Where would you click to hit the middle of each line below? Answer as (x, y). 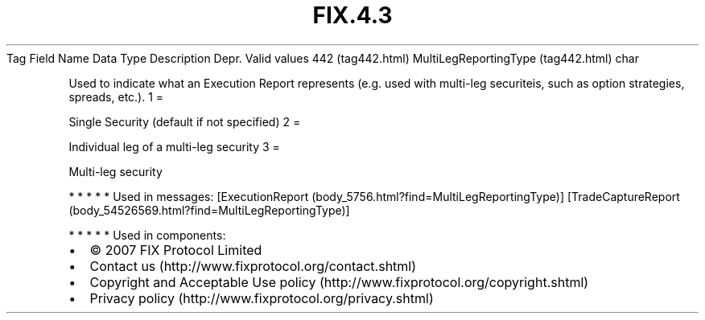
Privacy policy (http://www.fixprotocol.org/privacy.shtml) (262, 298)
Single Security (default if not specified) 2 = (185, 121)
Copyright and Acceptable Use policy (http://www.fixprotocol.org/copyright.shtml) (339, 282)
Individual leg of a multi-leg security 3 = (174, 146)
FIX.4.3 (352, 15)
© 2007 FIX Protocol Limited (176, 250)
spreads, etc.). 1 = (116, 96)
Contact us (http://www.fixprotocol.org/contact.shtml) (253, 266)
